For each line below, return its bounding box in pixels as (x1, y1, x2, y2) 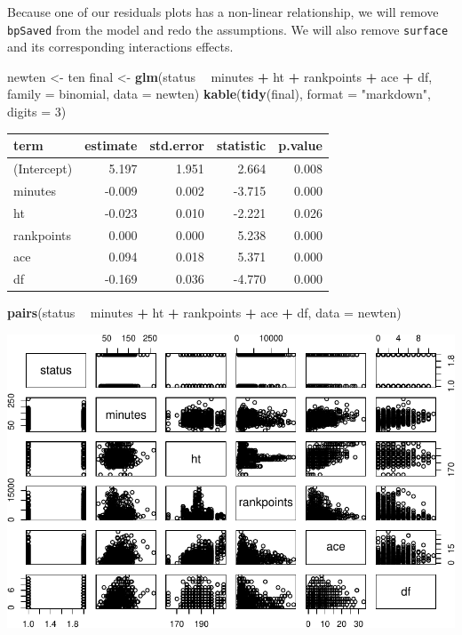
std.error (149, 136, 204, 155)
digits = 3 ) (7, 102, 67, 121)
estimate (84, 136, 138, 155)
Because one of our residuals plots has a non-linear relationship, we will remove (7, 3, 439, 20)
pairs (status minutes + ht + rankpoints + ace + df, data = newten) (7, 303, 402, 322)
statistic (216, 136, 267, 155)
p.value (278, 136, 323, 155)
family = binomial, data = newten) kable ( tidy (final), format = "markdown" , (7, 84, 431, 103)
